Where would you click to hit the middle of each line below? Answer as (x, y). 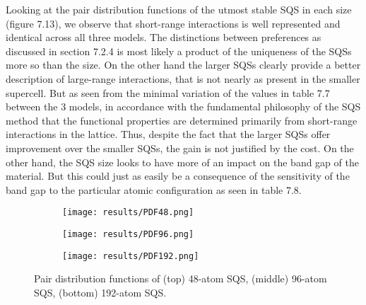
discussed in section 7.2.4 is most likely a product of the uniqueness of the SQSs (179, 51)
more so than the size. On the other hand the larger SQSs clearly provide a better (183, 65)
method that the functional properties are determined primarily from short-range (182, 120)
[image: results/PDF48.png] (128, 213)
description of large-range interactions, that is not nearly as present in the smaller (183, 78)
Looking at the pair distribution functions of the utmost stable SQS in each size (179, 9)
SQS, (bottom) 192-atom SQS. (100, 292)
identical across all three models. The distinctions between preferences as (164, 37)
